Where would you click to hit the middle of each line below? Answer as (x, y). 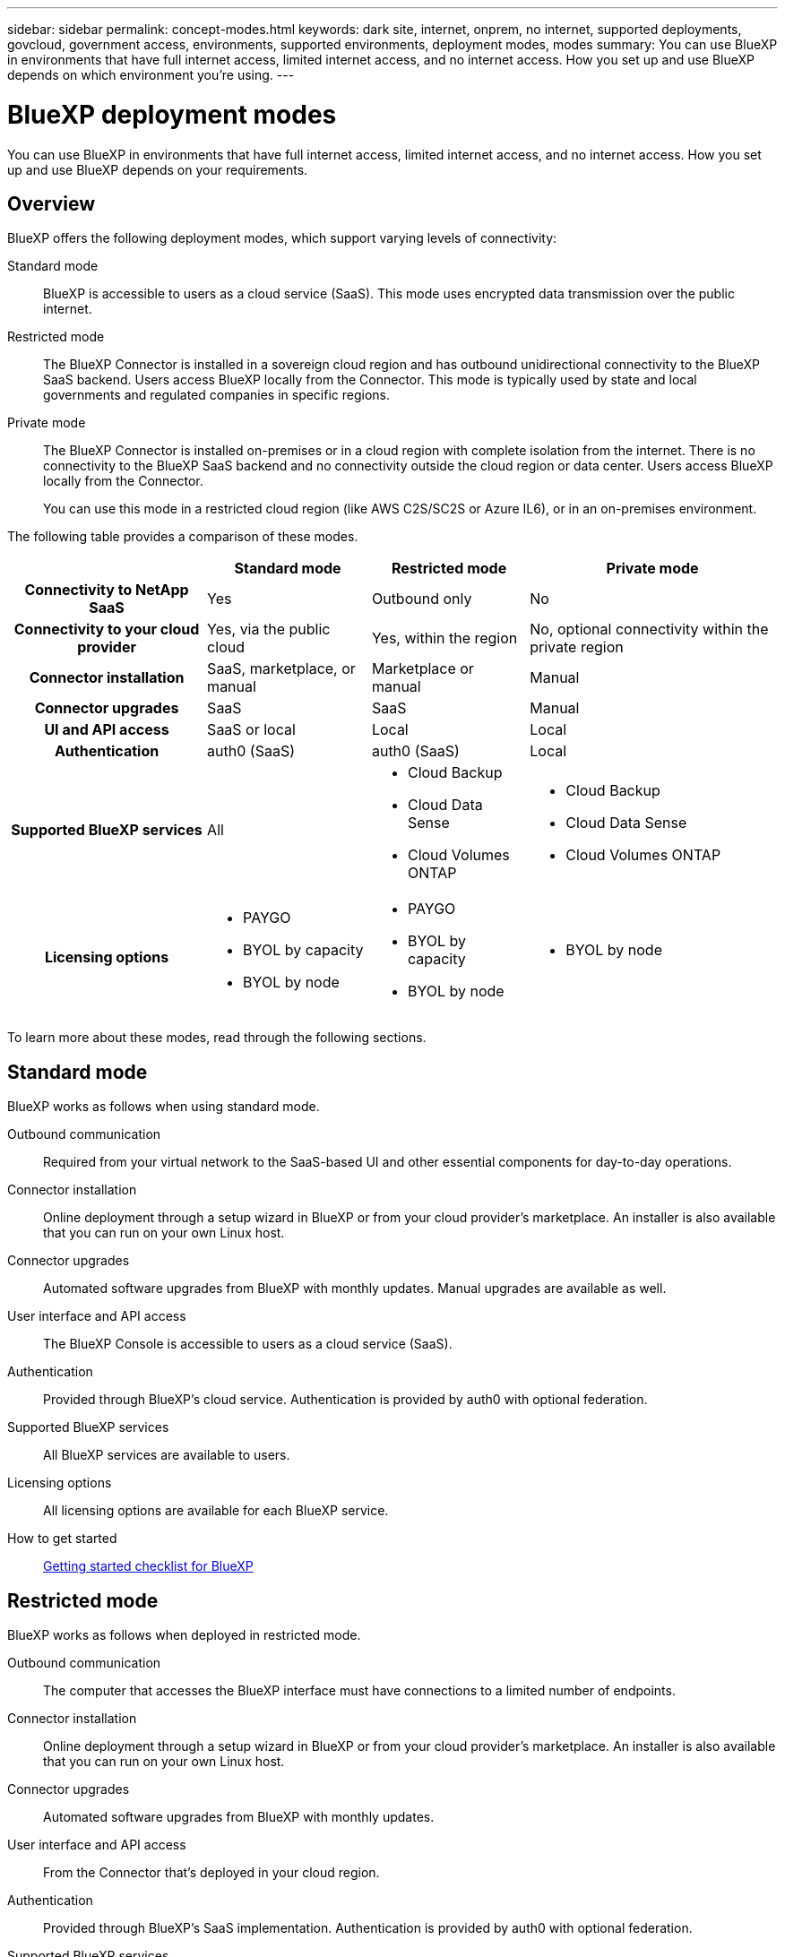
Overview (52, 203)
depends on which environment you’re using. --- (151, 75)
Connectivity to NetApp (107, 590)
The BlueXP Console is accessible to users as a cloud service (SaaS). (248, 1344)
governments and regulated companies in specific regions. (217, 395)
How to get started (62, 1539)
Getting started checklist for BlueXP (148, 1566)
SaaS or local (251, 730)
